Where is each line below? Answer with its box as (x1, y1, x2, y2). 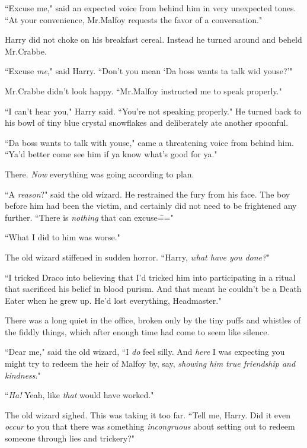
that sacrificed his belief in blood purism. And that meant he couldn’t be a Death (5, 282, 302, 295)
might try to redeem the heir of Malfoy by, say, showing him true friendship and (5, 357, 296, 370)
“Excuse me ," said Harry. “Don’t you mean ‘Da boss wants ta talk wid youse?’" (5, 65, 293, 77)
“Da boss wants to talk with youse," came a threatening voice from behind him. (5, 136, 295, 148)
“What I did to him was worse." (5, 231, 120, 243)
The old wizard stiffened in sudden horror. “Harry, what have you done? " (5, 250, 270, 263)
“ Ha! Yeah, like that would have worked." (5, 389, 154, 401)
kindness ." (5, 368, 41, 381)
